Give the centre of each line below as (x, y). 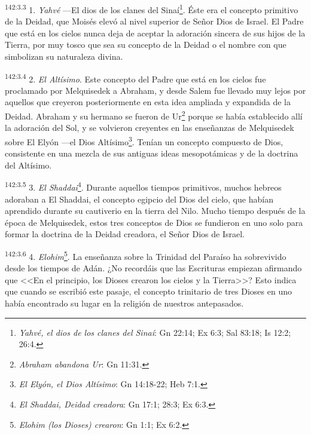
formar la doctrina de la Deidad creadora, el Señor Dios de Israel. (125, 234)
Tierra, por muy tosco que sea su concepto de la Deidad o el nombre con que (146, 45)
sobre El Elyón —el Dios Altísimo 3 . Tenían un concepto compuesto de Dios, (144, 140)
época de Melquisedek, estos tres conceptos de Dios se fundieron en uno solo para (154, 222)
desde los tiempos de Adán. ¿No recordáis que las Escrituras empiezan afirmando (153, 268)
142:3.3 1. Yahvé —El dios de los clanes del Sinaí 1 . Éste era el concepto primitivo (152, 9)
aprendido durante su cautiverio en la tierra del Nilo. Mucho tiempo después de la (155, 211)
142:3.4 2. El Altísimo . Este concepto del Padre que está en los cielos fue (135, 78)
